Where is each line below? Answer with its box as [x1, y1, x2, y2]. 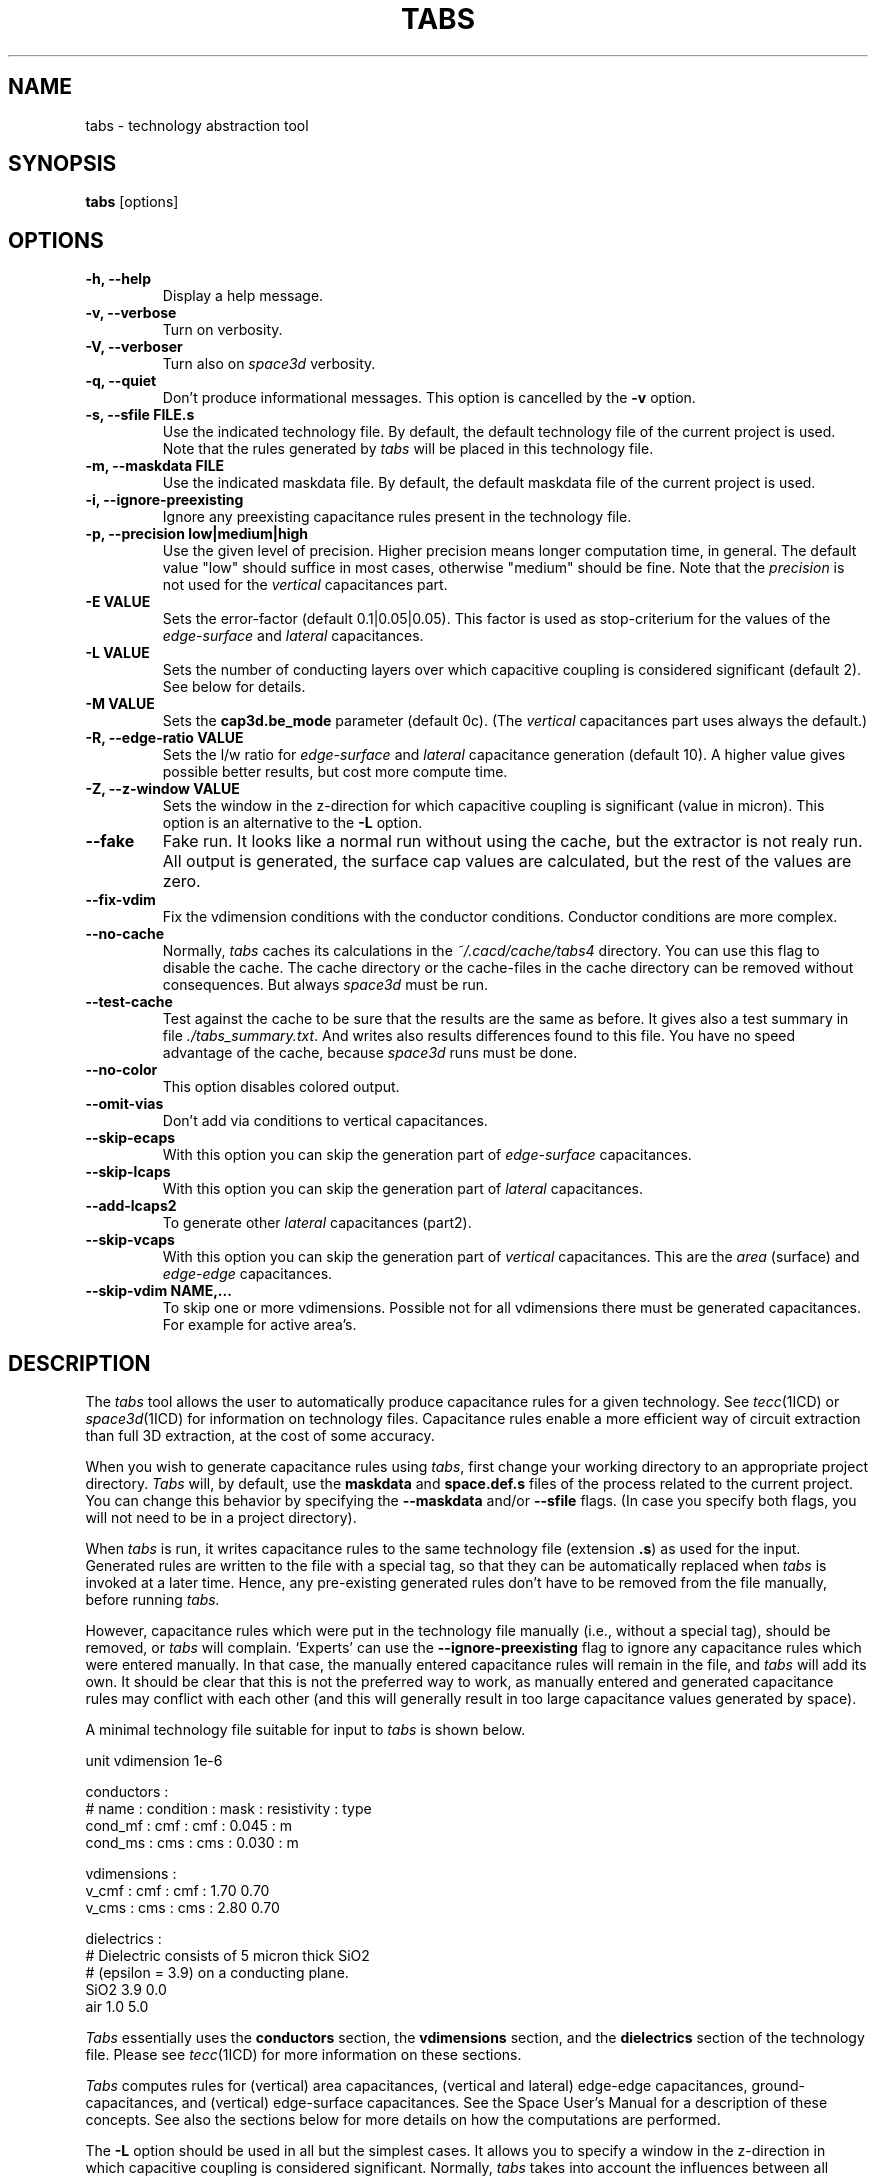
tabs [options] [85, 193, 179, 211]
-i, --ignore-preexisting [85, 491, 244, 509]
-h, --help [85, 270, 151, 288]
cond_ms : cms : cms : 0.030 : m [85, 1834, 299, 1852]
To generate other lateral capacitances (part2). [162, 1214, 472, 1232]
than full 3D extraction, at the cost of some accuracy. [85, 1427, 435, 1445]
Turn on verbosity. [162, 321, 283, 339]
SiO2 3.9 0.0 [85, 1981, 167, 1999]
